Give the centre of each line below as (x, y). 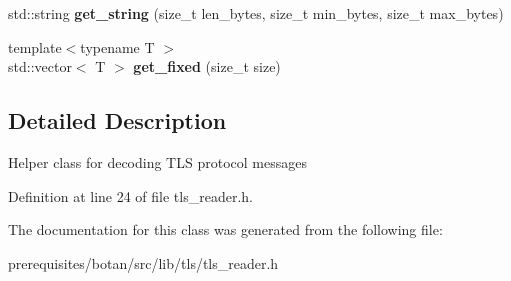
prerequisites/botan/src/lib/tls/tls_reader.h (143, 262)
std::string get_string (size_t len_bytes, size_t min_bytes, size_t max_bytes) (256, 13)
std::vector (40, 66)
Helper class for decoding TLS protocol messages (157, 161)
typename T (117, 46)
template (35, 46)
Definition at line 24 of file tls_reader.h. (130, 195)
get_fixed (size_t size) (207, 66)
